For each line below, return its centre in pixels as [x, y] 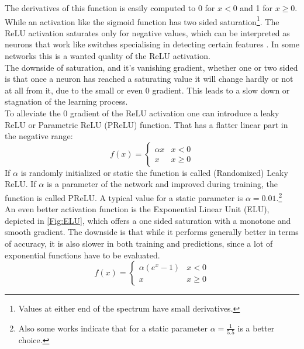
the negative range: [39, 136]
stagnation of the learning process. [66, 101]
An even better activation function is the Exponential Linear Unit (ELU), [137, 209]
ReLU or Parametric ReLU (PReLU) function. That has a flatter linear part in [146, 124]
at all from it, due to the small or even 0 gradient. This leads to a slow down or [147, 90]
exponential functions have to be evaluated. [82, 255]
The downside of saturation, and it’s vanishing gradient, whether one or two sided [151, 67]
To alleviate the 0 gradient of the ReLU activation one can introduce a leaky [142, 113]
